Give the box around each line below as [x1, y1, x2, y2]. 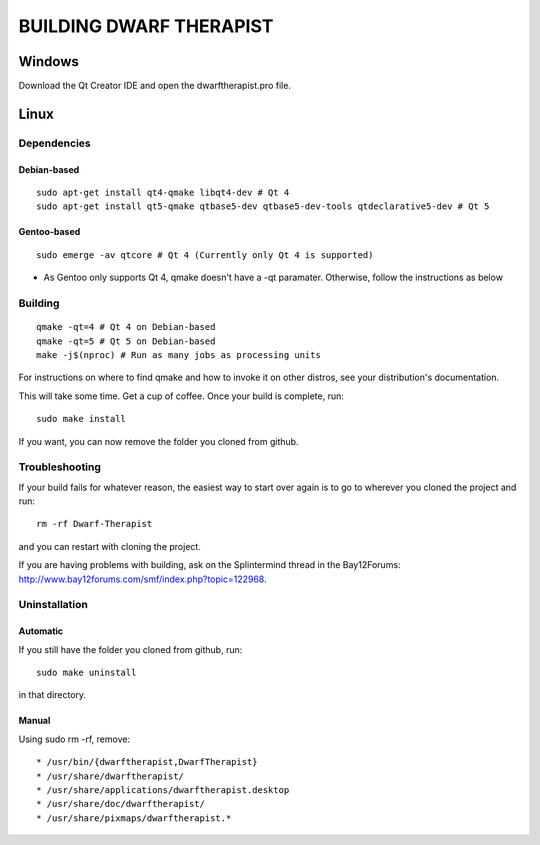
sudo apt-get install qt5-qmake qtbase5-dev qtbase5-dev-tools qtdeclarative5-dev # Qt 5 [36, 201, 490, 212]
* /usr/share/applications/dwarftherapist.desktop [36, 784, 290, 795]
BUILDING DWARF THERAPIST [18, 15, 274, 37]
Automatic [18, 625, 64, 637]
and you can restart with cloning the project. [18, 540, 202, 552]
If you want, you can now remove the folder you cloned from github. [18, 435, 299, 447]
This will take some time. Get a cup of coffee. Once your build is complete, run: [18, 390, 345, 402]
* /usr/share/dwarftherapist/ [36, 770, 185, 782]
